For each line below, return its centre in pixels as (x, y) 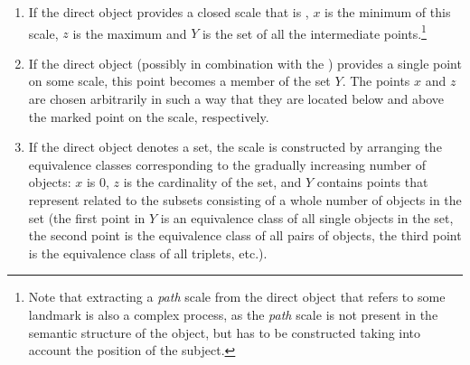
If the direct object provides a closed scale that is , (169, 12)
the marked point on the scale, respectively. (149, 116)
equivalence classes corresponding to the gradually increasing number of (227, 164)
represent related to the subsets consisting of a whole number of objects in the (245, 200)
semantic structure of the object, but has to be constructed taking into (225, 332)
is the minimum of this (388, 12)
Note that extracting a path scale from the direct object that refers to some (237, 297)
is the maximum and (130, 33)
